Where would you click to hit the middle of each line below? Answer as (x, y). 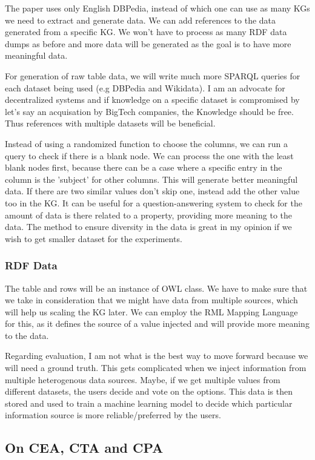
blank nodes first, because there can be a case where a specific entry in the (144, 167)
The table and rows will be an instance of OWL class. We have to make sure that (156, 288)
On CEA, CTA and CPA (84, 448)
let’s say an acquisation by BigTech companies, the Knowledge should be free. (149, 111)
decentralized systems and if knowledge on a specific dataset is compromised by (152, 100)
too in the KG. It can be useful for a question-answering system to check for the (154, 202)
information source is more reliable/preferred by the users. (113, 415)
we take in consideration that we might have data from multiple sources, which (151, 300)
